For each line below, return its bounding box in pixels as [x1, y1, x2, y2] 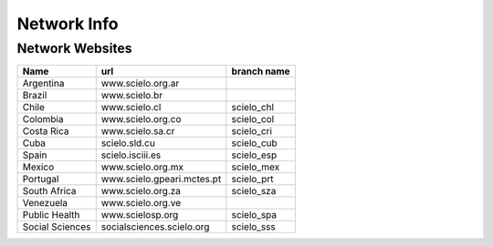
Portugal [22, 173, 59, 186]
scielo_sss [231, 221, 276, 233]
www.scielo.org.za [100, 185, 182, 198]
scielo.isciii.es [100, 149, 162, 161]
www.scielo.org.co [100, 113, 182, 126]
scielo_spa [231, 209, 278, 221]
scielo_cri [231, 125, 273, 138]
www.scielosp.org [100, 209, 179, 221]
